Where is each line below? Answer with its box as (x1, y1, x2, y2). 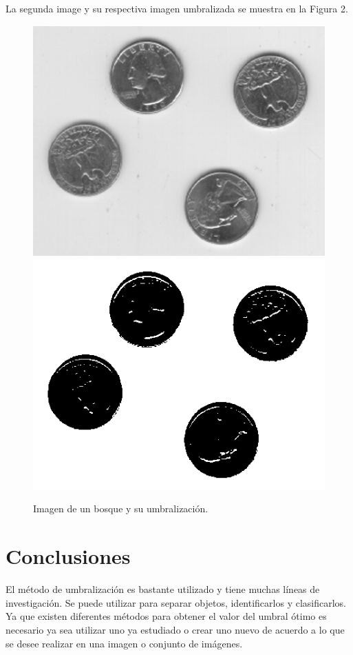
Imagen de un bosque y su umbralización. (33, 501, 208, 516)
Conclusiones (6, 542, 131, 570)
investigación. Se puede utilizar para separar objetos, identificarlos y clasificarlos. (6, 595, 346, 609)
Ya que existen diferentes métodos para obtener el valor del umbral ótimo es (6, 609, 327, 623)
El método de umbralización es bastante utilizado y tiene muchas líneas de (6, 582, 320, 596)
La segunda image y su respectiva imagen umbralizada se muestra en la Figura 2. (6, 1, 348, 15)
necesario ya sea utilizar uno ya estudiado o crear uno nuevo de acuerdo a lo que (6, 622, 345, 636)
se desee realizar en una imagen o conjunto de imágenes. (6, 636, 243, 650)
